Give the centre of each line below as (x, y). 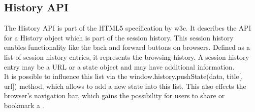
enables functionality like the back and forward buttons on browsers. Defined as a (127, 47)
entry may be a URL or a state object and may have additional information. (119, 66)
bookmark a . (24, 105)
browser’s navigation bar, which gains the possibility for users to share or (114, 95)
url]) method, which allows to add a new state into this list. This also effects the (125, 86)
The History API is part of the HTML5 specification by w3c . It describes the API (127, 28)
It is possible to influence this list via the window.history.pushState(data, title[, (124, 76)
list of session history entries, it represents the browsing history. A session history (127, 56)
